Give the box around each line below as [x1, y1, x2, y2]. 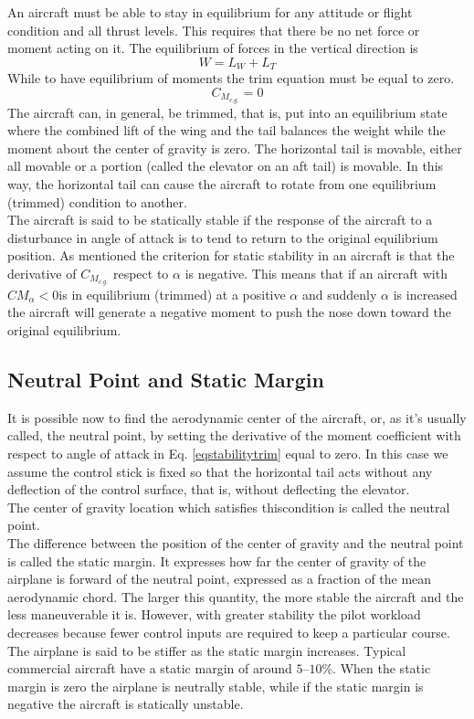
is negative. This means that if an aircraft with [184, 264, 448, 283]
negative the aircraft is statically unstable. [7, 694, 244, 714]
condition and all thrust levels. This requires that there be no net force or [7, 20, 420, 39]
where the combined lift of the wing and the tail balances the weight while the [7, 121, 446, 140]
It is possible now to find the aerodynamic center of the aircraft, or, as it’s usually [7, 407, 467, 427]
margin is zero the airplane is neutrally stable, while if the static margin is [7, 676, 424, 695]
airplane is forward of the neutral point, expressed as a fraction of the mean [7, 569, 432, 588]
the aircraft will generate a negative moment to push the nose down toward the [7, 302, 451, 322]
